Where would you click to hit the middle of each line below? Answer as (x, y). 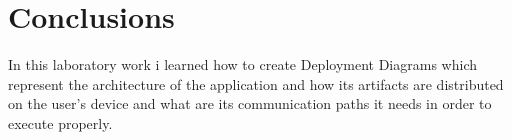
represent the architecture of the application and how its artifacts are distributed (256, 83)
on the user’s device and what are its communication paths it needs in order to (250, 103)
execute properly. (60, 122)
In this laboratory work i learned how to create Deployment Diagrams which (242, 64)
